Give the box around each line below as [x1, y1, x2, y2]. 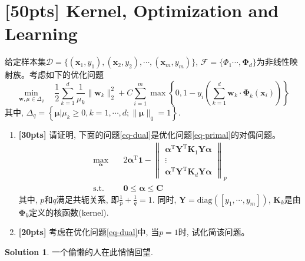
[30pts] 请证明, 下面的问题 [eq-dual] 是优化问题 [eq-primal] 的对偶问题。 [18, 128, 280, 140]
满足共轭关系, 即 [56, 193, 120, 205]
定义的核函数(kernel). [29, 206, 109, 218]
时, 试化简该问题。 [178, 226, 250, 238]
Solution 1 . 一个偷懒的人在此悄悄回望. [5, 245, 153, 257]
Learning [5, 21, 78, 45]
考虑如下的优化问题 [29, 68, 104, 81]
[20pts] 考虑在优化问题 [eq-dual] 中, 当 [18, 226, 160, 238]
